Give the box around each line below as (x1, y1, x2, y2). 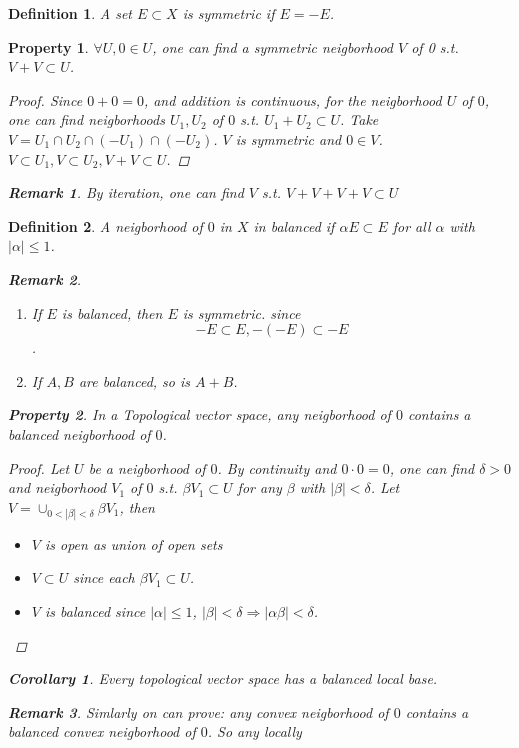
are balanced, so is (78, 370, 191, 391)
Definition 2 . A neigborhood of (8, 215, 203, 236)
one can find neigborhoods (8, 109, 165, 130)
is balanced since (44, 601, 146, 622)
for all (392, 215, 431, 236)
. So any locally (207, 721, 302, 742)
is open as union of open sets (44, 533, 223, 554)
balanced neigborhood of (8, 423, 151, 444)
